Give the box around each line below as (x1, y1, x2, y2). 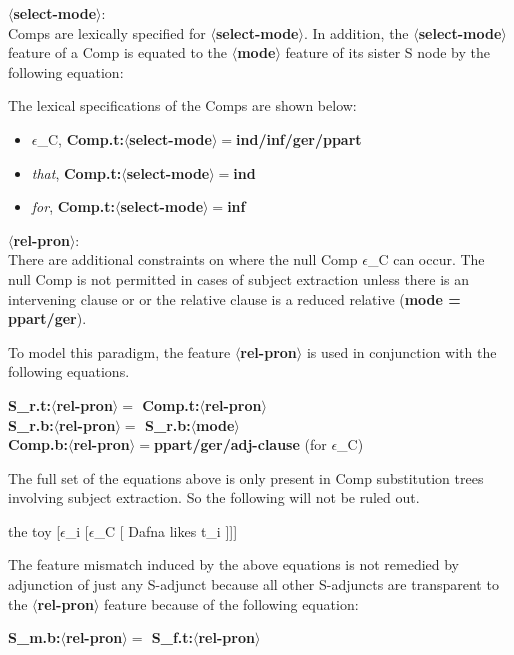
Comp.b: (8, 434, 68, 455)
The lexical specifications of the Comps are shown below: (8, 95, 357, 116)
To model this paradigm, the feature (8, 341, 231, 362)
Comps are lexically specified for (8, 22, 206, 43)
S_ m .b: (8, 627, 61, 648)
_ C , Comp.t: (37, 128, 124, 149)
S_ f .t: (151, 627, 194, 648)
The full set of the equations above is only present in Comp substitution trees (8, 467, 484, 488)
